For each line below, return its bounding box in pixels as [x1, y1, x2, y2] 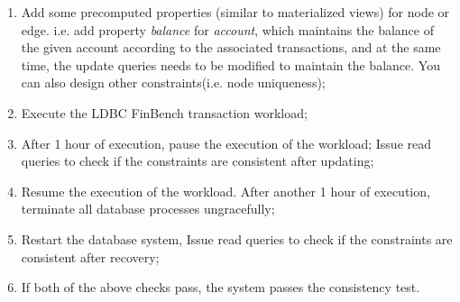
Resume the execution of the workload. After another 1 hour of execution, [21, 181, 430, 200]
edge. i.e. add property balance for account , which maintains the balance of [21, 20, 434, 39]
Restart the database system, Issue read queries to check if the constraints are [21, 229, 453, 248]
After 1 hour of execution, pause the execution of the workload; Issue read [21, 133, 432, 152]
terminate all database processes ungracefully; [21, 199, 275, 218]
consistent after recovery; [21, 247, 160, 266]
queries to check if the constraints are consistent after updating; [21, 151, 374, 170]
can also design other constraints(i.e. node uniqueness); [21, 73, 326, 92]
